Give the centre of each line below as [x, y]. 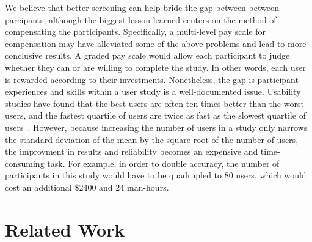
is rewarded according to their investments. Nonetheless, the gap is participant [152, 79]
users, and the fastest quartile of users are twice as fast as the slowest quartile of [155, 115]
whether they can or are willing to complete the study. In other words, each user [155, 67]
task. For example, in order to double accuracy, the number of [163, 163]
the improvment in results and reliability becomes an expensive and [132, 151]
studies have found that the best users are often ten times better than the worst [154, 103]
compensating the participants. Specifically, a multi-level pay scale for [135, 31]
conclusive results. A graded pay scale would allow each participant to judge [147, 55]
